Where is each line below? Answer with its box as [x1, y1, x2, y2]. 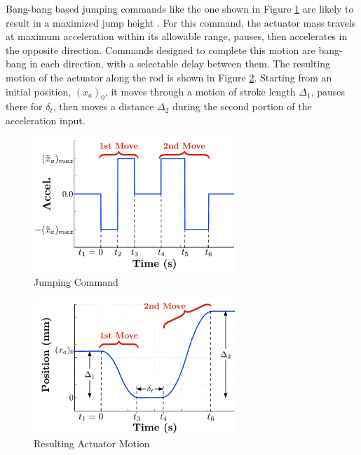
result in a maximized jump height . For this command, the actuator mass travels [6, 15, 356, 29]
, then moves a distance [53, 99, 154, 114]
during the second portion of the [172, 99, 312, 114]
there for [6, 99, 43, 114]
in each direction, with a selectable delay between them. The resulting [29, 56, 330, 71]
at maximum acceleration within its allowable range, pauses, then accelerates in [6, 29, 348, 44]
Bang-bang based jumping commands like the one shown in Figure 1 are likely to [6, 1, 354, 15]
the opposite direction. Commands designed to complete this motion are [6, 42, 315, 57]
